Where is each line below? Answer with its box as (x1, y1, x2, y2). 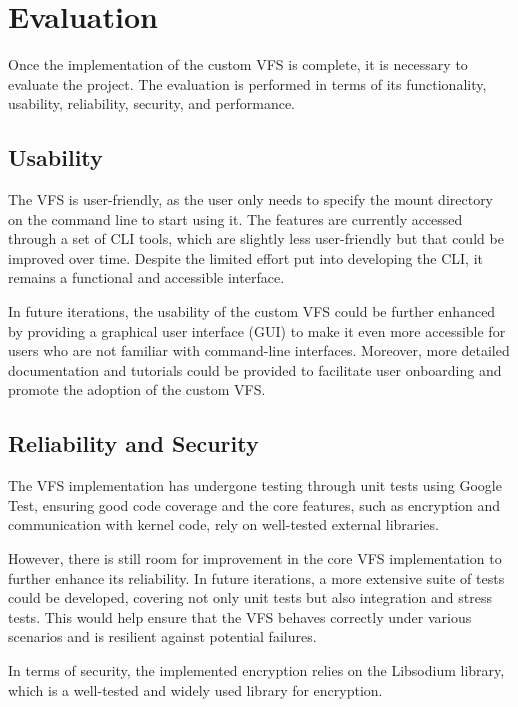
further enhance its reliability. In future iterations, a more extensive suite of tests (8, 567, 505, 588)
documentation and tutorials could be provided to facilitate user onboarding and (8, 359, 502, 380)
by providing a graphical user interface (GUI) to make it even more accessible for (8, 320, 506, 341)
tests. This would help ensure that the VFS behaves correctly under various (8, 606, 472, 627)
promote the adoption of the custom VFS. (8, 379, 266, 400)
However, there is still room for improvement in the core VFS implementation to (8, 548, 502, 569)
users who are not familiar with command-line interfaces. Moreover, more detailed (8, 340, 510, 361)
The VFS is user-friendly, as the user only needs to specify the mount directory (8, 189, 494, 210)
